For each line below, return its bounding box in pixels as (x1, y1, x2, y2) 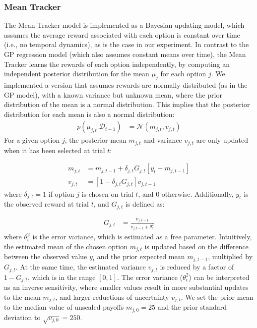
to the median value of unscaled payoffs (4, 302, 124, 312)
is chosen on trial (81, 188, 133, 199)
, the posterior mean (64, 135, 127, 145)
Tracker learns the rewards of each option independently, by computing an (4, 58, 230, 69)
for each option (160, 68, 206, 79)
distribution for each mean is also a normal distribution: (4, 109, 175, 119)
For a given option (4, 135, 60, 145)
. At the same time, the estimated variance (15, 262, 146, 272)
